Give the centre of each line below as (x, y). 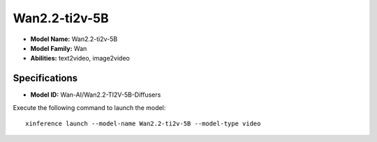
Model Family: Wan (59, 48)
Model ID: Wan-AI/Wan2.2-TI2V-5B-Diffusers (96, 95)
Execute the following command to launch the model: (89, 107)
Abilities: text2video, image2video (80, 58)
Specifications (45, 78)
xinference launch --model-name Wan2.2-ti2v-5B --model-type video (143, 124)
